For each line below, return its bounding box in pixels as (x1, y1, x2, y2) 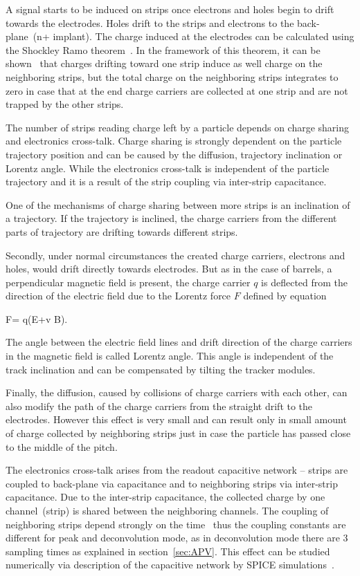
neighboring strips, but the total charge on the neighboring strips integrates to (6, 69, 339, 84)
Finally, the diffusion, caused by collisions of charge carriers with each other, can (6, 385, 348, 400)
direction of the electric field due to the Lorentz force (6, 288, 231, 303)
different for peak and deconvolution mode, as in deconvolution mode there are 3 (6, 530, 348, 545)
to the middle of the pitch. (6, 439, 118, 454)
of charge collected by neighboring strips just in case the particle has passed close (6, 426, 351, 440)
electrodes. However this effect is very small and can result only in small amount (6, 412, 347, 427)
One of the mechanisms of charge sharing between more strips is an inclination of (6, 197, 350, 212)
